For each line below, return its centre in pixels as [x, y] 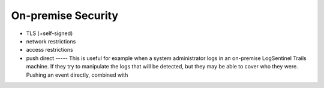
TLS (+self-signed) [49, 33]
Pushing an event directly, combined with [77, 75]
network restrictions [51, 41]
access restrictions [49, 50]
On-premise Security [65, 15]
